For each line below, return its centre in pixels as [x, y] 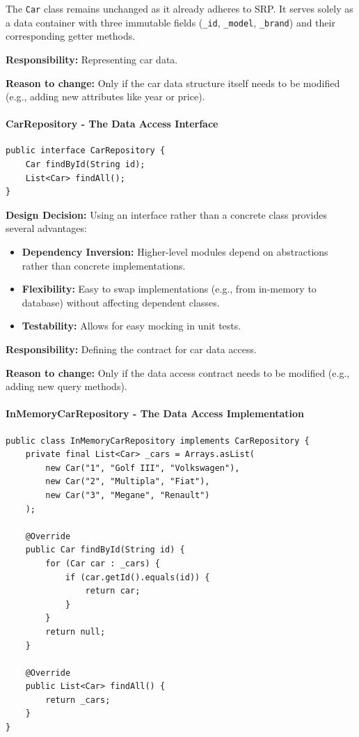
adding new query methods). [66, 386]
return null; [75, 631]
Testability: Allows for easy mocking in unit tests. [131, 326]
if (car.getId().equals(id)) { [137, 577]
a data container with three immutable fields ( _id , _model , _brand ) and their [170, 22]
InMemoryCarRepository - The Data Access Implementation [155, 413]
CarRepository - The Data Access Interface [112, 124]
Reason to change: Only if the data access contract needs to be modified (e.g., [178, 372]
